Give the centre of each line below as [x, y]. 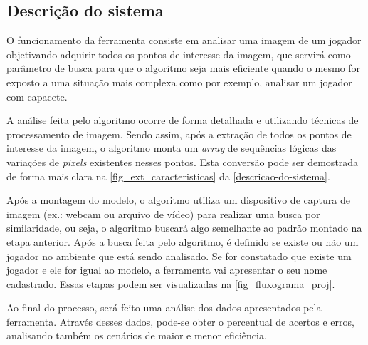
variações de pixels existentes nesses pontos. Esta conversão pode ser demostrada [183, 161]
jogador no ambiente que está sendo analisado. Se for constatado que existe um [179, 256]
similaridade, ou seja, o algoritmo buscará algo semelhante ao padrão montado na [184, 228]
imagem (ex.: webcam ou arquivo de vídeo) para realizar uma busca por [163, 213]
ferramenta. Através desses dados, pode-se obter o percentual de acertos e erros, [180, 321]
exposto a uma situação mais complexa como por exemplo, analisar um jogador [179, 82]
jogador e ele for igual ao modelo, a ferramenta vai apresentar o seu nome [167, 270]
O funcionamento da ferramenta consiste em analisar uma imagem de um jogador [184, 40]
